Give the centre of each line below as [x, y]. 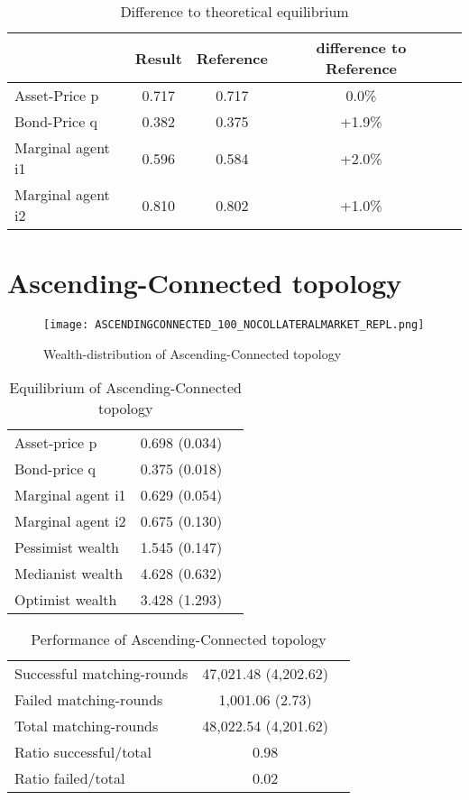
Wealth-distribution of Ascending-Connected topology [193, 353]
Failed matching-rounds [89, 700]
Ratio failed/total [70, 778]
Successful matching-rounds [101, 674]
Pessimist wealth [67, 547]
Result [158, 58]
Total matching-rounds [87, 726]
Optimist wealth [66, 600]
